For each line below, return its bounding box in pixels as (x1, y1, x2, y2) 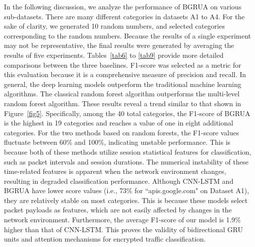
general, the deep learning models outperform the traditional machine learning (4, 79, 242, 89)
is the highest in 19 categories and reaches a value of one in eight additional (4, 118, 233, 128)
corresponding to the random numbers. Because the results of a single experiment (4, 30, 251, 41)
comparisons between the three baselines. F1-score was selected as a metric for (4, 59, 242, 70)
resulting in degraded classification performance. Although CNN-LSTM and (4, 175, 234, 186)
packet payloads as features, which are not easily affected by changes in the (4, 205, 232, 215)
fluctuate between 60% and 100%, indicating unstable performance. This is (4, 137, 231, 147)
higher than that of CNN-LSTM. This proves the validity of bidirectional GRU (4, 224, 243, 234)
